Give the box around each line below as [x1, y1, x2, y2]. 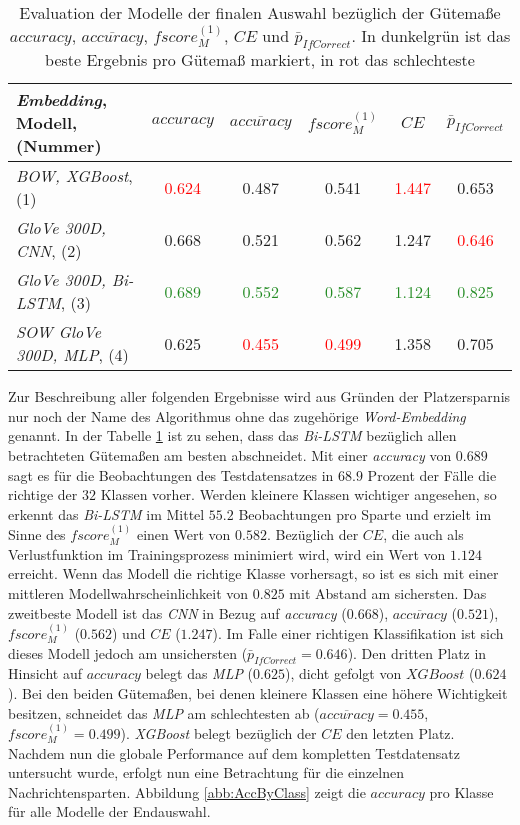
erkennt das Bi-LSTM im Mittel [8, 503, 205, 524]
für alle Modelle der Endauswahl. [8, 801, 211, 822]
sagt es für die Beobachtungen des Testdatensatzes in [8, 464, 334, 485]
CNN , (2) [16, 239, 82, 263]
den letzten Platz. [346, 722, 455, 743]
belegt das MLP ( [145, 663, 254, 684]
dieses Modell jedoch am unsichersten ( [8, 642, 248, 663]
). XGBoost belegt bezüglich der [120, 722, 317, 743]
